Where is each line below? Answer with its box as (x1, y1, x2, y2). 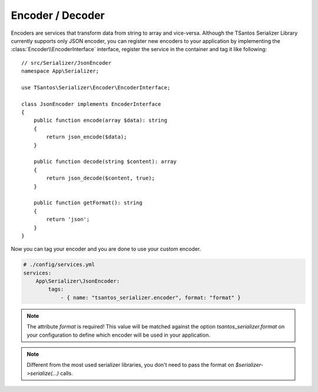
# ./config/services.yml (23, 261, 95, 268)
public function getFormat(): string (33, 200, 143, 206)
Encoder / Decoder (11, 9, 105, 22)
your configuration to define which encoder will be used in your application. (26, 331, 210, 338)
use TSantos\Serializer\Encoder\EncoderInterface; (21, 84, 171, 91)
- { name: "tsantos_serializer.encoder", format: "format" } (60, 294, 241, 301)
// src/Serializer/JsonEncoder (21, 59, 112, 66)
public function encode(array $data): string (33, 117, 168, 124)
